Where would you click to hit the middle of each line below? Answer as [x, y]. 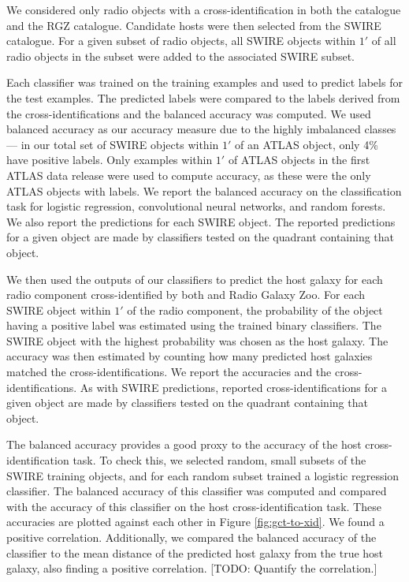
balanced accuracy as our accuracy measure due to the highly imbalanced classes [201, 129]
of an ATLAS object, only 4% [307, 144]
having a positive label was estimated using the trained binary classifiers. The [194, 325]
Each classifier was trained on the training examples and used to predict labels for [204, 82]
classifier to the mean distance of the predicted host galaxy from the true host [195, 552]
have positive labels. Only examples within [110, 160]
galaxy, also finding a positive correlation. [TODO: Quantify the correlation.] [192, 568]
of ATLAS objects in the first [299, 160]
